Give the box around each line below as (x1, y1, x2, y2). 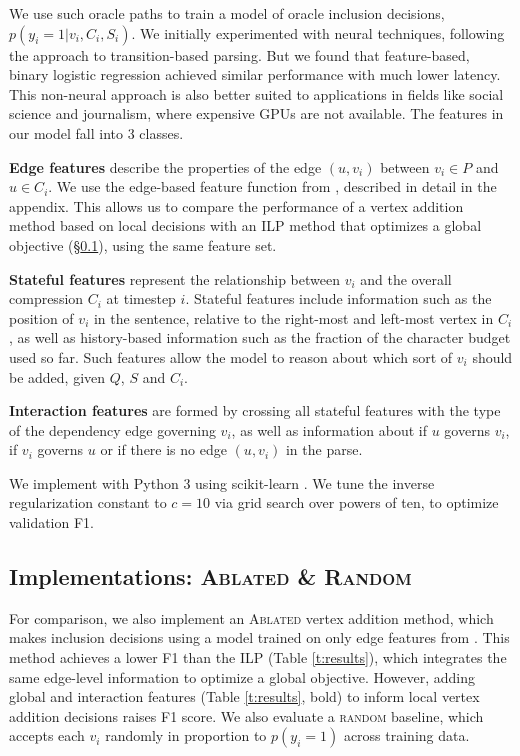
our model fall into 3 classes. (9, 122, 184, 143)
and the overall (360, 268, 452, 289)
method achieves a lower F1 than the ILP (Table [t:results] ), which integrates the (9, 647, 507, 668)
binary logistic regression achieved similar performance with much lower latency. (9, 64, 501, 85)
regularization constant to (9, 492, 167, 513)
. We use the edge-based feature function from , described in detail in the (48, 176, 497, 197)
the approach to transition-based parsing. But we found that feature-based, (9, 44, 470, 65)
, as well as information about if (231, 419, 428, 440)
